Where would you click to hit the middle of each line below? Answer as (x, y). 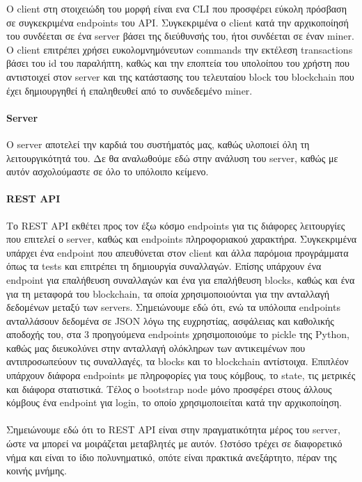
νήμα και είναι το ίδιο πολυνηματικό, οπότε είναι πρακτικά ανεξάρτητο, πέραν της (172, 457)
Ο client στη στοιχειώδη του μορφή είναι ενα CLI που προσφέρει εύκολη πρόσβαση (176, 8)
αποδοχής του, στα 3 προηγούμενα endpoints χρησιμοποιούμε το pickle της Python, (178, 334)
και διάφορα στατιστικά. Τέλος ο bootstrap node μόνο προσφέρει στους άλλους (169, 388)
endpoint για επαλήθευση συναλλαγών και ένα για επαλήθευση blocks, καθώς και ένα (181, 279)
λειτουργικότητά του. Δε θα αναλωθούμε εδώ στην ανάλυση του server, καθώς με (172, 158)
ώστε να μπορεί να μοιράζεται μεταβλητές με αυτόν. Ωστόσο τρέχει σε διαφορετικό (174, 443)
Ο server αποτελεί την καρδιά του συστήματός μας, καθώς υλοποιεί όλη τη (158, 144)
